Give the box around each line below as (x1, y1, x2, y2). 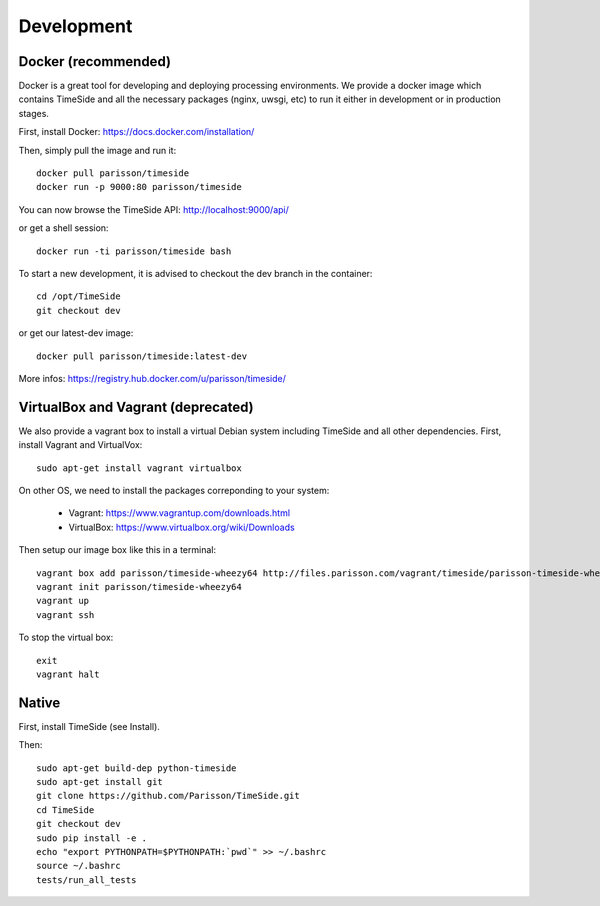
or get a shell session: (18, 222, 109, 234)
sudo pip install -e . (36, 832, 148, 844)
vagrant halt (36, 668, 100, 680)
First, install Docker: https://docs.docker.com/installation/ (18, 126, 255, 138)
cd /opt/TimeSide (36, 291, 121, 302)
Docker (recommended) (18, 53, 172, 70)
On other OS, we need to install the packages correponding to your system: (18, 485, 330, 496)
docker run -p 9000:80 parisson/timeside (36, 181, 242, 193)
